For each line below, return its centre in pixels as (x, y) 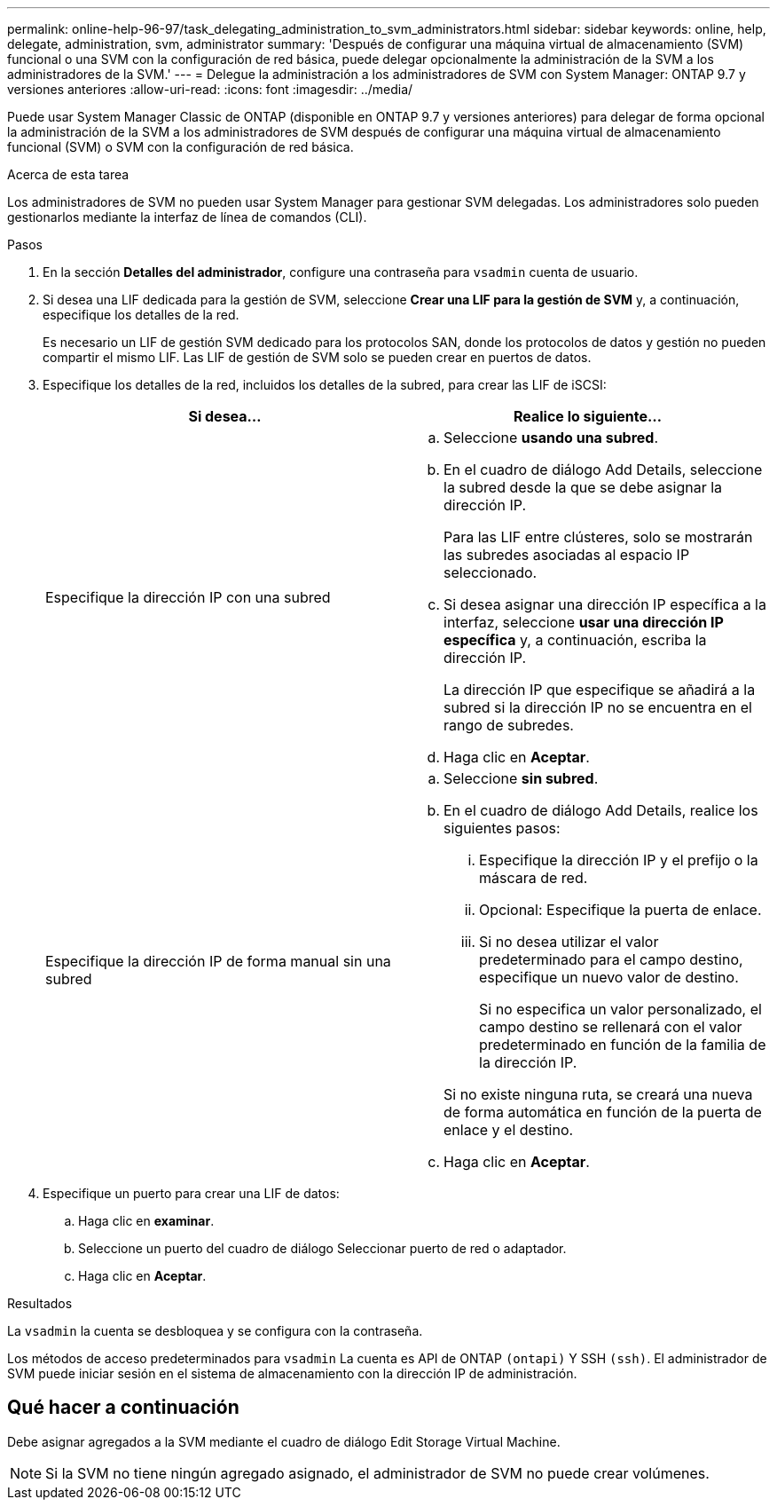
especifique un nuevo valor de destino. (609, 977)
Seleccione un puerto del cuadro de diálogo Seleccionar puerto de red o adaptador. (322, 1248)
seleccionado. (491, 572)
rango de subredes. (509, 725)
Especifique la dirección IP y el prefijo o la (619, 860)
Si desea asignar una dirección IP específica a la (605, 604)
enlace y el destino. (509, 1130)
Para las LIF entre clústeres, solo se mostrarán (598, 537)
